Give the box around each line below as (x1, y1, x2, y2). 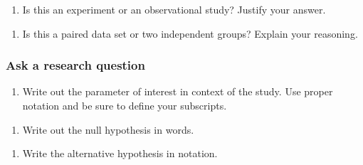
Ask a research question (6, 56, 145, 74)
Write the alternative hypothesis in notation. (22, 146, 218, 161)
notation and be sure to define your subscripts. (22, 98, 227, 112)
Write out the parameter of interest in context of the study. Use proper (22, 84, 333, 99)
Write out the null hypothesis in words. (22, 122, 194, 137)
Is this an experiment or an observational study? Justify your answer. (22, 2, 326, 16)
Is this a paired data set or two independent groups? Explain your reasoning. (22, 26, 358, 41)
